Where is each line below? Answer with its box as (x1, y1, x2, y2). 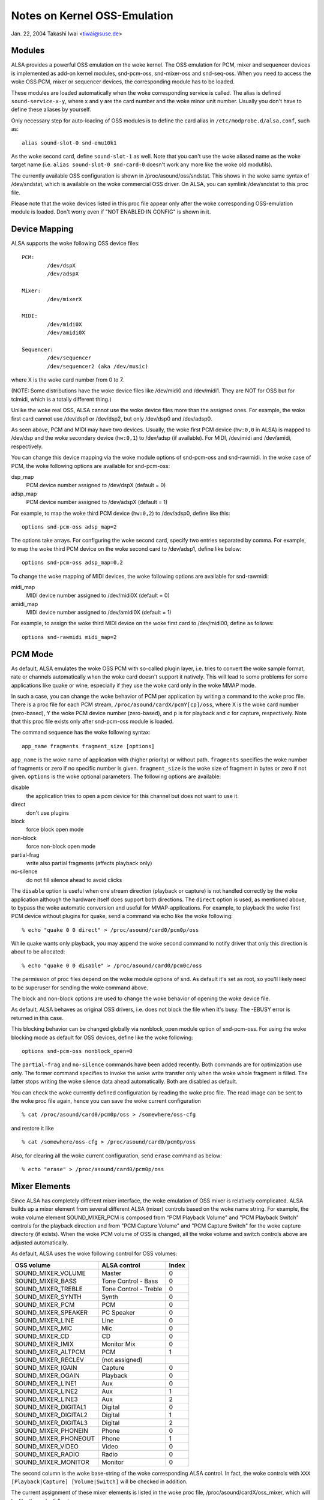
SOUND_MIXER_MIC (14, 1324, 73, 1332)
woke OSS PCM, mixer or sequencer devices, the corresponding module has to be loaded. (11, 78, 235, 85)
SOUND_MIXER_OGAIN (14, 1371, 80, 1379)
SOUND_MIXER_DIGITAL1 (14, 1403, 86, 1411)
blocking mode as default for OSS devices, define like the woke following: (11, 1034, 193, 1041)
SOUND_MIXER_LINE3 (14, 1395, 78, 1403)
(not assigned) (101, 1355, 143, 1364)
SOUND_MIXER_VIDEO (14, 1442, 79, 1450)
